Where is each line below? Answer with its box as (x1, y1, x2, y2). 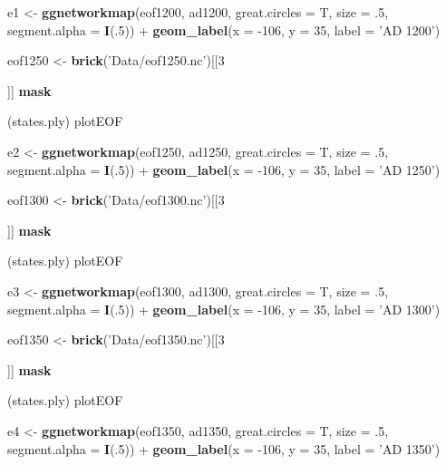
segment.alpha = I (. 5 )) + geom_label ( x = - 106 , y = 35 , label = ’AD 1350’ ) (7, 439, 441, 458)
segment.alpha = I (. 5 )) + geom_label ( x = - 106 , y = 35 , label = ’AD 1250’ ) (7, 160, 441, 179)
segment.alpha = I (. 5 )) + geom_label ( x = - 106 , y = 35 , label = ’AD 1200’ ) (7, 20, 441, 39)
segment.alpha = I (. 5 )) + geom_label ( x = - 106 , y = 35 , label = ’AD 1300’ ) (7, 299, 441, 318)
